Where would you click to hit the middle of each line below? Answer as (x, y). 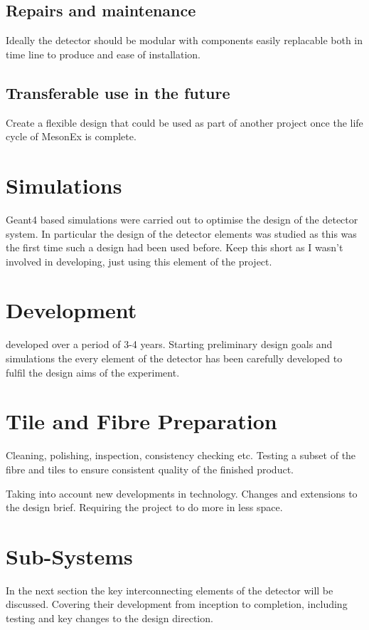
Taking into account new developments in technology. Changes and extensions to (182, 493)
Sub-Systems (69, 556)
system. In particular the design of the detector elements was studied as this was (181, 233)
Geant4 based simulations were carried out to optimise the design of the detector (182, 219)
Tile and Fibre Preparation (141, 421)
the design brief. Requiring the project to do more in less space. (144, 507)
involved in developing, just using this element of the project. (139, 261)
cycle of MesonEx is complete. (71, 136)
